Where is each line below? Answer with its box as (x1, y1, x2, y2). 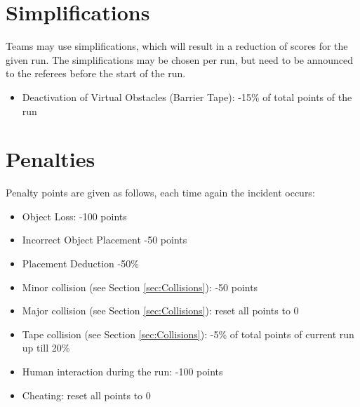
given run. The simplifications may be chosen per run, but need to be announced (6, 52, 354, 67)
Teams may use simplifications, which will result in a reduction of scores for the (6, 39, 348, 53)
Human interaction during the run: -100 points (22, 363, 223, 378)
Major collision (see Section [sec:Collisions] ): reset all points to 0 (22, 303, 299, 318)
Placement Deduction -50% (22, 256, 139, 270)
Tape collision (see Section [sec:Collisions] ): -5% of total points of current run (22, 326, 354, 341)
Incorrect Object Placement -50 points (22, 232, 187, 247)
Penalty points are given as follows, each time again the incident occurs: (6, 185, 315, 200)
